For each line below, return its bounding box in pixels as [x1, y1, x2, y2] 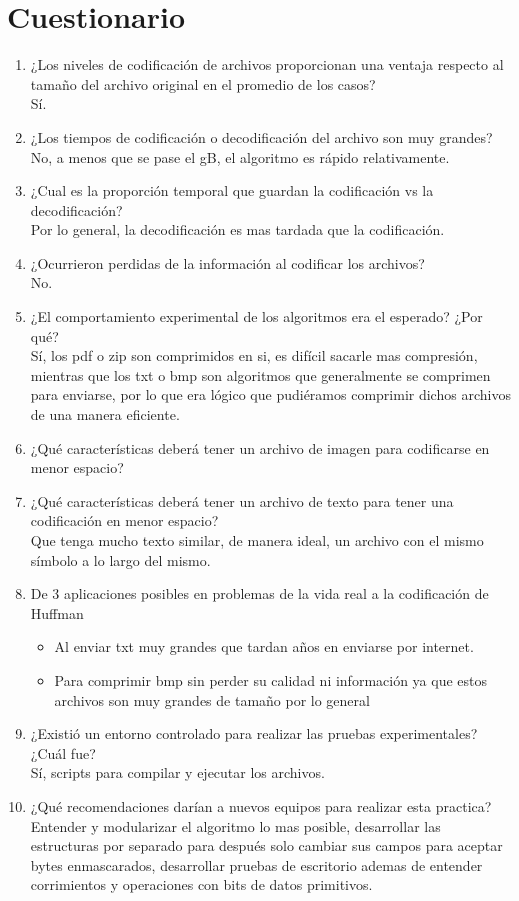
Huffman [30, 602, 84, 623]
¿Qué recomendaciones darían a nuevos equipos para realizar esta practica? [30, 795, 492, 816]
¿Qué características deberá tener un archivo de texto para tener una [30, 490, 454, 511]
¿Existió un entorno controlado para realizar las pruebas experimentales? [30, 723, 478, 744]
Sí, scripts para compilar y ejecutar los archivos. [30, 762, 325, 783]
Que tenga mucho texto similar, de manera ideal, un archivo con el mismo [30, 530, 484, 550]
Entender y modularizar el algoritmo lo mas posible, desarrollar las [30, 815, 441, 836]
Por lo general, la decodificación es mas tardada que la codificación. [30, 219, 445, 240]
